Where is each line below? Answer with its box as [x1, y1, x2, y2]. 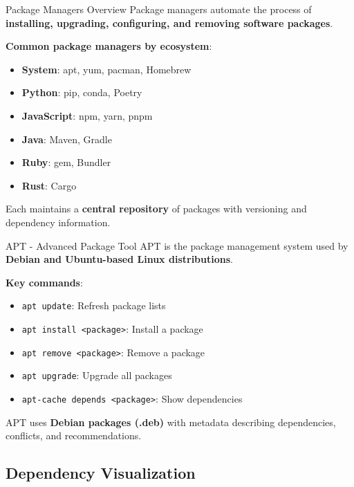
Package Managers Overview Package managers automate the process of [6, 2, 312, 16]
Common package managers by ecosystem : [6, 39, 212, 53]
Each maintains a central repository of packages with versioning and [6, 201, 307, 216]
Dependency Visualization [6, 462, 196, 484]
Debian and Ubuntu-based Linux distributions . [6, 252, 233, 266]
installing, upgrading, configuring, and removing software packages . [6, 15, 333, 30]
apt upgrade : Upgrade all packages [21, 368, 172, 383]
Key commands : [6, 275, 83, 289]
